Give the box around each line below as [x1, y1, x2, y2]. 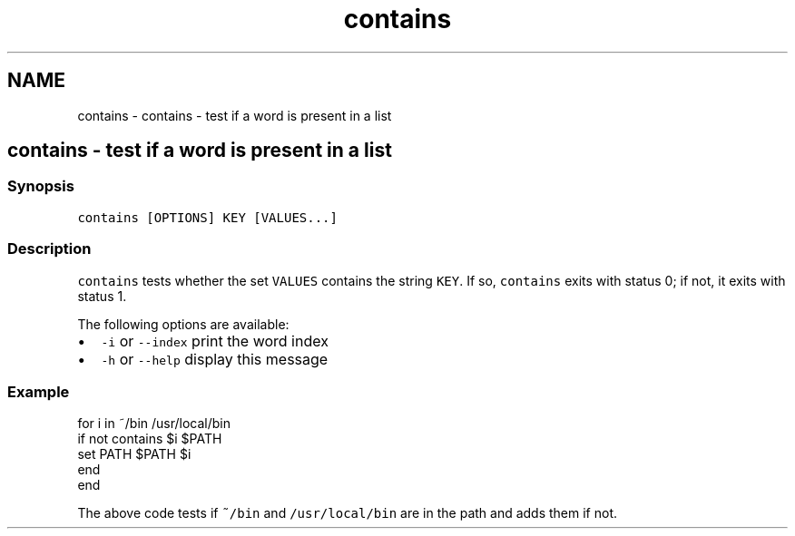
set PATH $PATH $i [77, 446, 191, 463]
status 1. [77, 287, 127, 304]
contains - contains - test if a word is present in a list [77, 107, 392, 123]
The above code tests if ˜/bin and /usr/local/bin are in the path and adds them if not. [77, 505, 618, 521]
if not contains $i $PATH [77, 431, 222, 447]
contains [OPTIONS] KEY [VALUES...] [77, 210, 338, 225]
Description [7, 239, 92, 258]
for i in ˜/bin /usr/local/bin [77, 415, 231, 432]
